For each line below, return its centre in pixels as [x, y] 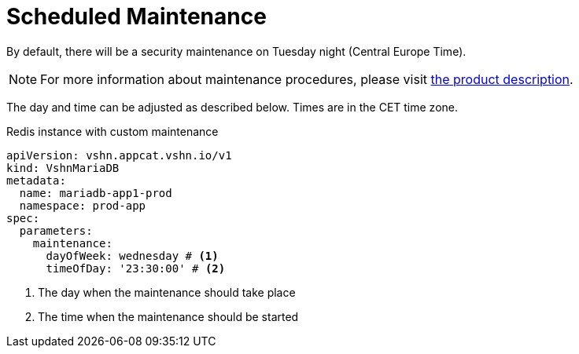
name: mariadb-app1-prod [96, 193]
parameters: [56, 230]
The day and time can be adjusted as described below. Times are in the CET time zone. [232, 107]
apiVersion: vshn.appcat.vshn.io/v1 [119, 155]
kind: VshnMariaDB [63, 168]
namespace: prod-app [83, 205]
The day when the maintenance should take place [167, 292]
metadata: [36, 180]
